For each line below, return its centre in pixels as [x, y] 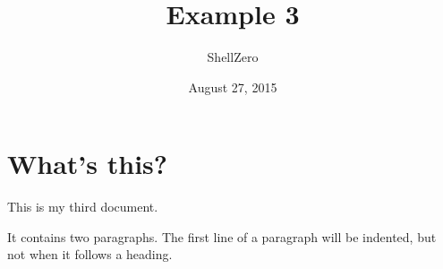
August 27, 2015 [233, 87]
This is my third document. [83, 207]
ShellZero [233, 57]
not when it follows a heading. [90, 254]
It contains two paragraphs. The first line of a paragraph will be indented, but [222, 236]
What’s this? [87, 164]
